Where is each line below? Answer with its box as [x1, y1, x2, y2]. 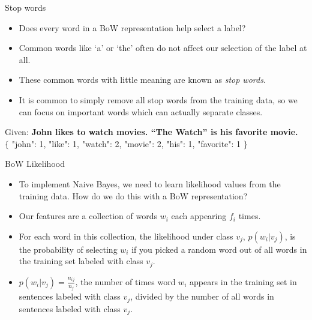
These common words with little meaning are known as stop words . [19, 73, 266, 86]
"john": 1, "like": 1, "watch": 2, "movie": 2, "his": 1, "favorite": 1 [11, 137, 241, 149]
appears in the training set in [189, 275, 297, 288]
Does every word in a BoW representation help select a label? [19, 21, 246, 34]
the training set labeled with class [19, 255, 143, 267]
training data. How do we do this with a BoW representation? [19, 189, 248, 202]
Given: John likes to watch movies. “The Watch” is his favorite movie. [5, 125, 298, 138]
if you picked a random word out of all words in [131, 243, 307, 255]
